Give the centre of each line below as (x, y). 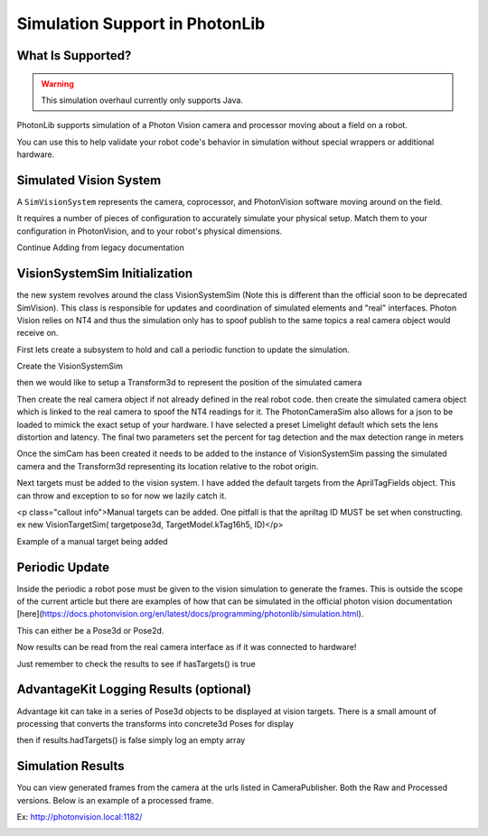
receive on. (38, 333)
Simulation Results (71, 766)
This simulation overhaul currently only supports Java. (142, 100)
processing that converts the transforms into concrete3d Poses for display (155, 723)
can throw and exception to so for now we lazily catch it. (122, 496)
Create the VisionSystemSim (70, 367)
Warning (57, 84)
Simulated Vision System (89, 180)
